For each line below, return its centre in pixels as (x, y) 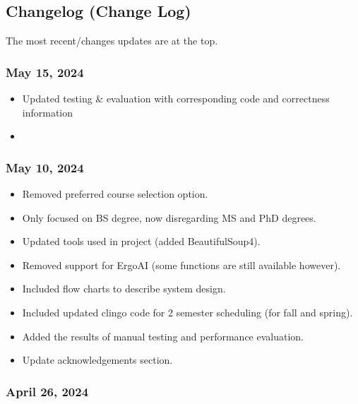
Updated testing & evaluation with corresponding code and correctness (176, 99)
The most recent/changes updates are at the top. (112, 41)
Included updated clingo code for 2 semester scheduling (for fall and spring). (187, 312)
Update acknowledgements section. (97, 360)
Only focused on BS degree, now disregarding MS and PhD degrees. (169, 217)
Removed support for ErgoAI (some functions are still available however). (181, 265)
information (48, 112)
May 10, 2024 (45, 167)
